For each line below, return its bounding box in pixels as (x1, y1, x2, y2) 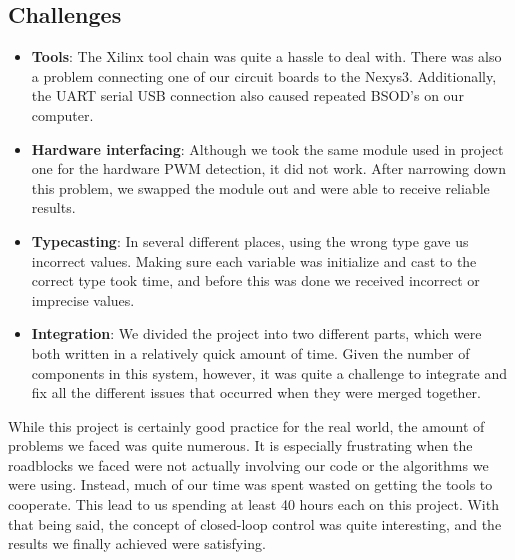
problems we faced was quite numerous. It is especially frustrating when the (8, 435, 473, 456)
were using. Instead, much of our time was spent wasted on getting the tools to (8, 474, 493, 495)
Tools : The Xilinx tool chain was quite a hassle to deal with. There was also (31, 46, 502, 67)
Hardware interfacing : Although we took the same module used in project (31, 138, 504, 159)
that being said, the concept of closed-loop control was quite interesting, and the (8, 513, 502, 534)
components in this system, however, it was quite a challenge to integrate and (31, 362, 508, 383)
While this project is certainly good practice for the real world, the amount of (8, 415, 485, 436)
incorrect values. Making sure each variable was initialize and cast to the (31, 250, 477, 271)
